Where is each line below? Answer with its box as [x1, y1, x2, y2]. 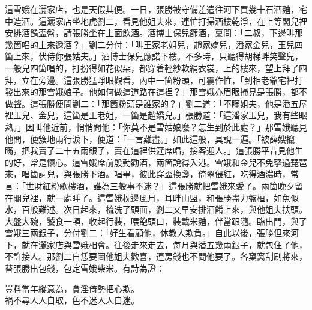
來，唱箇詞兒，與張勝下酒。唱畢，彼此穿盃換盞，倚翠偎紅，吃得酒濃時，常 [5, 168, 299, 180]
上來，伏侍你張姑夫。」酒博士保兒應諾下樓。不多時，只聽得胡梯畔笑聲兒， [13, 50, 303, 62]
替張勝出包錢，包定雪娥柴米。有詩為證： [5, 262, 164, 275]
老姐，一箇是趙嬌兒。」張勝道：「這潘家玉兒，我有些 [97, 109, 299, 121]
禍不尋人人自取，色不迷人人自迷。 [5, 294, 139, 306]
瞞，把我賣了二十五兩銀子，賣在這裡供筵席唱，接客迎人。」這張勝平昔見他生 [5, 144, 303, 157]
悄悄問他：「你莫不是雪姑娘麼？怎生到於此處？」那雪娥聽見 [76, 120, 307, 133]
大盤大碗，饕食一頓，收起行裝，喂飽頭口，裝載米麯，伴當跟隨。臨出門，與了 [5, 214, 307, 227]
